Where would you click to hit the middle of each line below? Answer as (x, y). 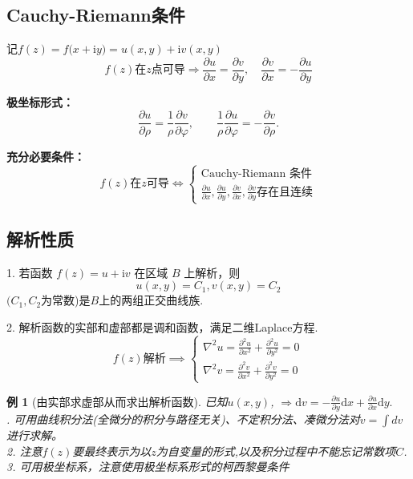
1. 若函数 (30, 272)
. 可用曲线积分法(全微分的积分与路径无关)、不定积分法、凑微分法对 (183, 419)
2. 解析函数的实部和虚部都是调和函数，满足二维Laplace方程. (162, 326)
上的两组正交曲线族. (151, 300)
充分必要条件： (46, 156)
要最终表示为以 (112, 451)
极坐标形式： (40, 101)
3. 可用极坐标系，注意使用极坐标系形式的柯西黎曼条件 (148, 467)
